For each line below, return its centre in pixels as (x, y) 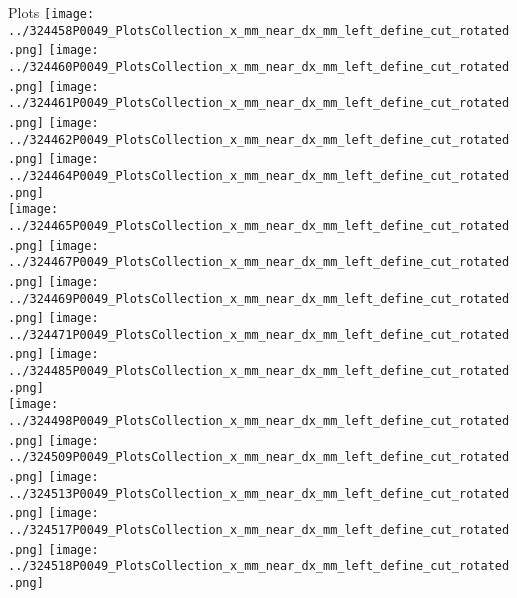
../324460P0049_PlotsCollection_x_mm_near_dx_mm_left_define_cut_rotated (259, 66)
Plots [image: (51, 12)
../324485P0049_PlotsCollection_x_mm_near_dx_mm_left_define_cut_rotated (259, 371)
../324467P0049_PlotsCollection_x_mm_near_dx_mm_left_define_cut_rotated (259, 262)
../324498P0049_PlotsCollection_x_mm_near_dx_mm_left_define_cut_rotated (259, 421)
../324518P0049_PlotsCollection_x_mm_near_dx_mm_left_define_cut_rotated (259, 566)
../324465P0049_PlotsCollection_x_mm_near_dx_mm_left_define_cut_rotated (259, 225)
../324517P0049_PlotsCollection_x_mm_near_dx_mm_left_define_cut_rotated (259, 530)
